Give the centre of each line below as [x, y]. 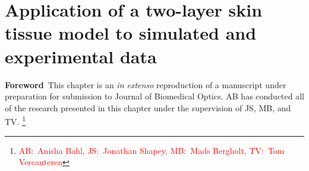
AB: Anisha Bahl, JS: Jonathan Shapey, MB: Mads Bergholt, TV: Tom [152, 150]
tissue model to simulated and [131, 33]
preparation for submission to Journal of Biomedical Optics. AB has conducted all [154, 96]
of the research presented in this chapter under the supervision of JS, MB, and [148, 107]
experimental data [81, 56]
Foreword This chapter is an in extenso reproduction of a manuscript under [146, 84]
